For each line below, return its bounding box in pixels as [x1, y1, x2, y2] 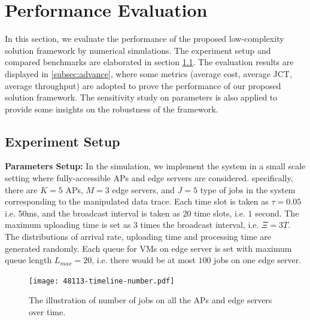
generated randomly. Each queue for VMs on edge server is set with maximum [5, 242, 292, 254]
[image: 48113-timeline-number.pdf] [29, 276, 175, 285]
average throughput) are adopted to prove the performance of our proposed [5, 79, 281, 92]
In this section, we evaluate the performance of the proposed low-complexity [5, 32, 284, 45]
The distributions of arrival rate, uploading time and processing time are [5, 230, 272, 243]
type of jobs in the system [200, 183, 296, 196]
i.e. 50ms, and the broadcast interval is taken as [5, 206, 180, 219]
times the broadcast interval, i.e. [140, 218, 259, 231]
